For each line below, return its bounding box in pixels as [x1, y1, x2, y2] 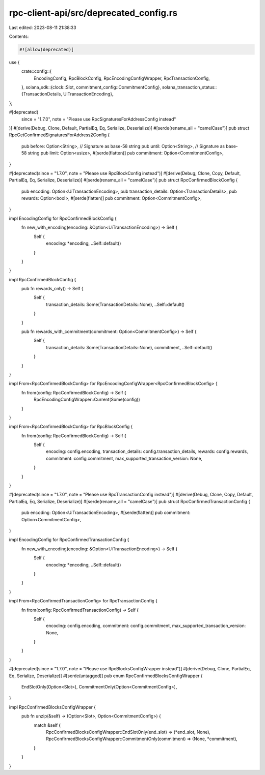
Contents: [9, 33, 29, 39]
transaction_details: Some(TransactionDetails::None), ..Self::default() [46, 301, 185, 307]
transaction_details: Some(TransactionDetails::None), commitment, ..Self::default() [46, 344, 212, 350]
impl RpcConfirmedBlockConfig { [9, 276, 76, 282]
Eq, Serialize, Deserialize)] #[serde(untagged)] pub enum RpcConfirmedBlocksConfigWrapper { [9, 673, 203, 679]
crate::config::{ [21, 68, 52, 74]
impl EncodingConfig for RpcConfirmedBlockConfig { [9, 215, 117, 221]
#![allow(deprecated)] [19, 47, 74, 52]
